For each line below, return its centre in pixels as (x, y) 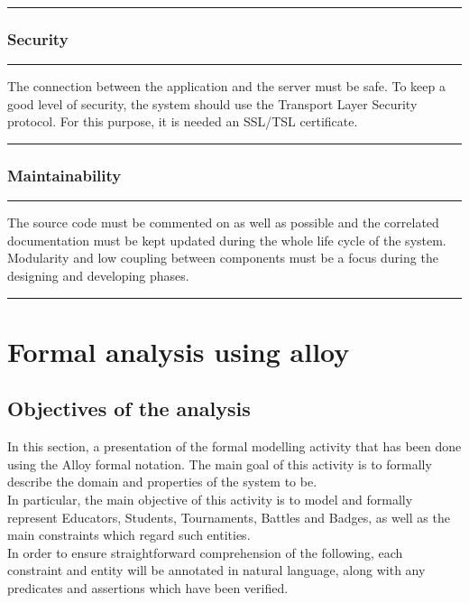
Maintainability (64, 175)
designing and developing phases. (98, 275)
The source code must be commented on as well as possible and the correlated (223, 223)
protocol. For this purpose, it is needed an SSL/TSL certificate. (183, 121)
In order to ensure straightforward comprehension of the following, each (205, 552)
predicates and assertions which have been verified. (148, 587)
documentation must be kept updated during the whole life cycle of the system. (227, 240)
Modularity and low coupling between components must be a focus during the (223, 258)
